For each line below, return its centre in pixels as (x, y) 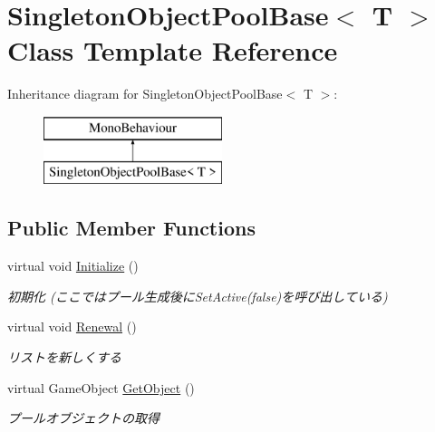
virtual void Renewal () (72, 326)
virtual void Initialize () (73, 266)
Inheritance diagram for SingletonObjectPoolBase (145, 94)
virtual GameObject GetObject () (101, 387)
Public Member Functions (131, 228)
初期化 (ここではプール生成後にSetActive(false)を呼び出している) (198, 296)
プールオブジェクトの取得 (83, 418)
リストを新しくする (64, 357)
